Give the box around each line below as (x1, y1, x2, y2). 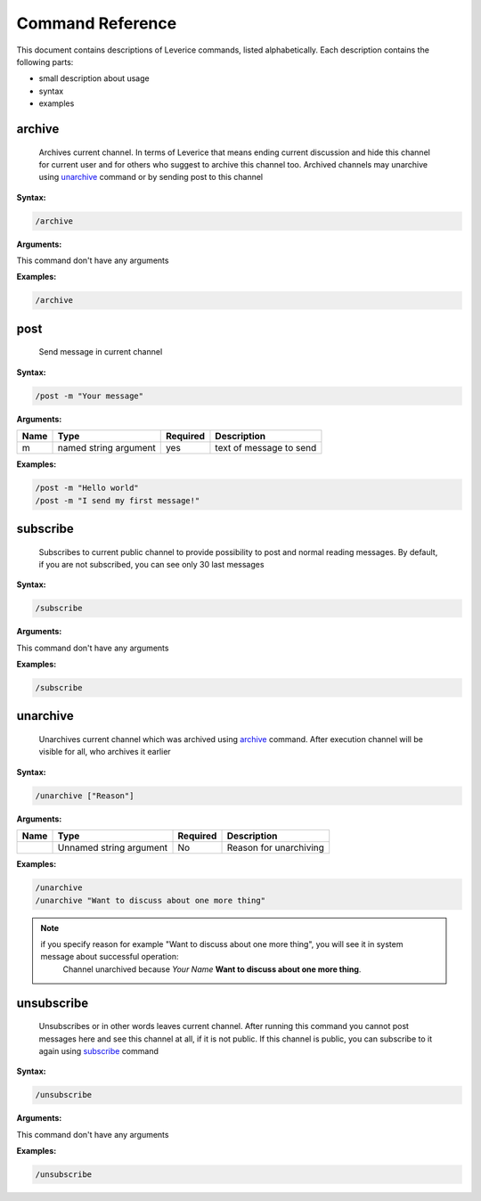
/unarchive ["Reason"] (35, 790, 135, 801)
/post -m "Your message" (35, 390, 144, 401)
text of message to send (215, 442, 317, 454)
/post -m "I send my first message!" (35, 495, 200, 505)
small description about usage (38, 73, 151, 84)
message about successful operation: (40, 952, 179, 962)
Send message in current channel (38, 347, 163, 357)
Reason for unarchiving (226, 842, 325, 854)
